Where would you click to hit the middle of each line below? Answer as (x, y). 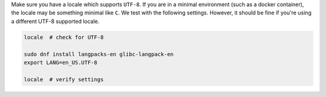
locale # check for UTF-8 (64, 37)
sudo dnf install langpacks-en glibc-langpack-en (99, 54)
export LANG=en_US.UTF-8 (61, 62)
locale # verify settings (64, 79)
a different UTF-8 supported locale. (55, 21)
